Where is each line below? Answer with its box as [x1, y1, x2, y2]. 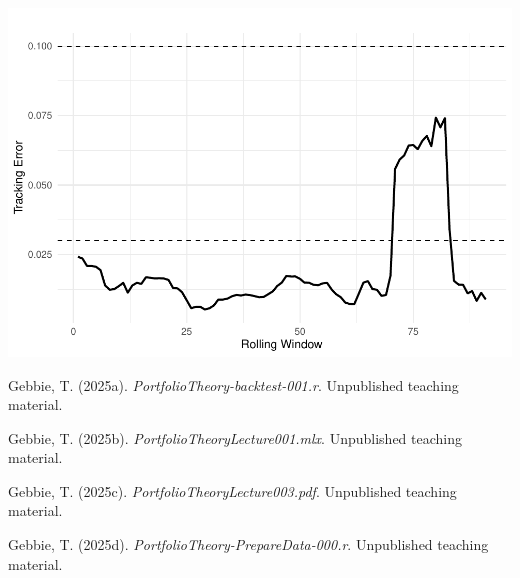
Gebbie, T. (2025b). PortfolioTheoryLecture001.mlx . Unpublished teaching [8, 427, 462, 448]
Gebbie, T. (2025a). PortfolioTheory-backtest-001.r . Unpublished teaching [8, 374, 459, 395]
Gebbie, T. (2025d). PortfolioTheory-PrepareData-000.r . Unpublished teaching [8, 534, 489, 555]
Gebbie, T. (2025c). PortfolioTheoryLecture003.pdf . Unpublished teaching [8, 480, 457, 501]
